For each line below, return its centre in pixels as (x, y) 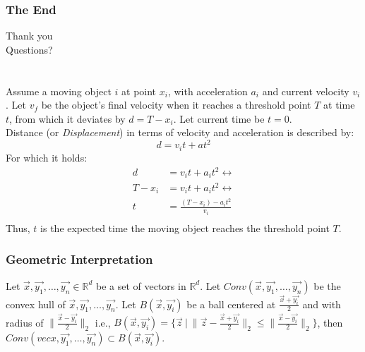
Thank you (29, 36)
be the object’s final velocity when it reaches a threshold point (176, 105)
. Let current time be (219, 118)
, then (330, 322)
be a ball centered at (231, 304)
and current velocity (306, 91)
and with (322, 304)
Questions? (29, 49)
